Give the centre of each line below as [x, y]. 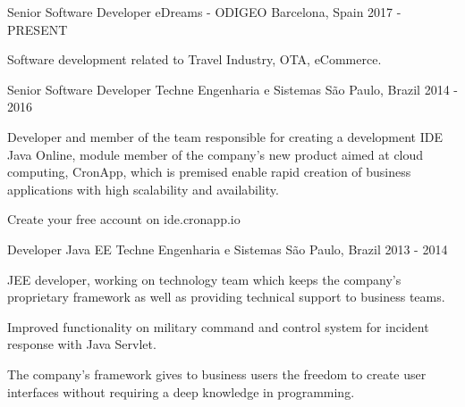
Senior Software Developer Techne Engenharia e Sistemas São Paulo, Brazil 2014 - [232, 89]
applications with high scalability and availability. [143, 189]
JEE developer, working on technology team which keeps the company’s [204, 279]
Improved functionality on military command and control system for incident [218, 326]
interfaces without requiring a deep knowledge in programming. [181, 391]
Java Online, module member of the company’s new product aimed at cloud [216, 154]
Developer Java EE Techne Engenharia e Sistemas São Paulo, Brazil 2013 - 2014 [228, 249]
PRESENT [38, 29]
